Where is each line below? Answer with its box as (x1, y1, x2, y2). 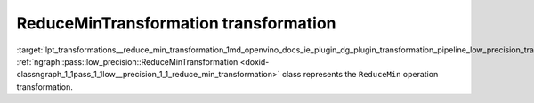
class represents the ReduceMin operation (281, 69, 439, 80)
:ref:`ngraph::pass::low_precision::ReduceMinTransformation (16, 56, 239, 67)
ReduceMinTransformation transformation (16, 13, 336, 33)
